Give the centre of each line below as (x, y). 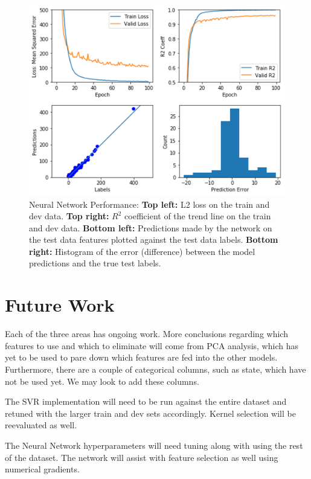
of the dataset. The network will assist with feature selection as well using (142, 457)
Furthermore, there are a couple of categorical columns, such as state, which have (155, 369)
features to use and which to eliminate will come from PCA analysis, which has (152, 345)
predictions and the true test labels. (95, 263)
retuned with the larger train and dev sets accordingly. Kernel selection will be (150, 413)
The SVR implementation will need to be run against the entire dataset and (146, 401)
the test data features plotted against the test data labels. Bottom (154, 240)
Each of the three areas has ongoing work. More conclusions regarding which (146, 334)
